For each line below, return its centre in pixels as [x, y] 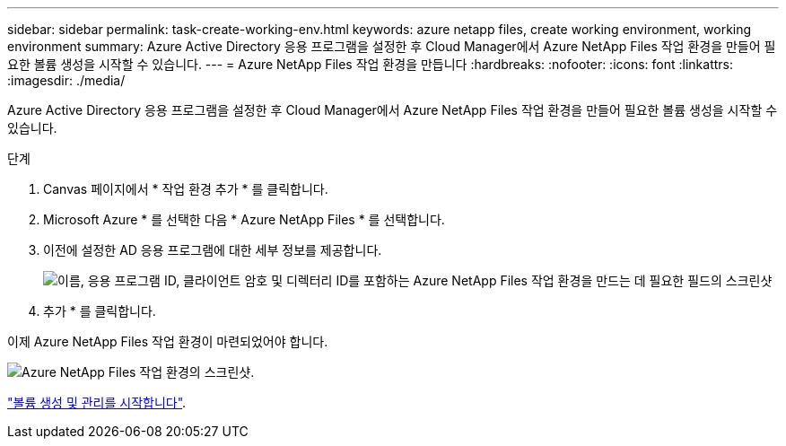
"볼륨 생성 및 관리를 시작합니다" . [97, 402]
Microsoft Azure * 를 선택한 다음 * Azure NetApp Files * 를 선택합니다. [244, 219]
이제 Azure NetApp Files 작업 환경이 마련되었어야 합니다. [168, 341]
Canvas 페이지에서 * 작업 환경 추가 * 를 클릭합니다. [186, 189]
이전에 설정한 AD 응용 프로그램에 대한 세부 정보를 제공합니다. [213, 250]
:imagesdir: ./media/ [66, 80]
